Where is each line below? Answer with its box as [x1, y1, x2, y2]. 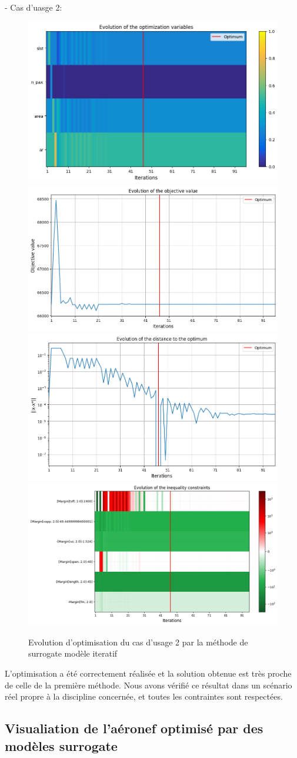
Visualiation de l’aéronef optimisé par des [5, 719, 263, 737]
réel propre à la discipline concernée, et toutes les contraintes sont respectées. [5, 690, 283, 703]
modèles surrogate [5, 736, 118, 754]
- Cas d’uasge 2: [5, 1, 62, 13]
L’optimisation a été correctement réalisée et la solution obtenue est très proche [5, 667, 292, 679]
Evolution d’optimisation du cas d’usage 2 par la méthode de [28, 635, 248, 648]
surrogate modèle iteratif [28, 647, 118, 660]
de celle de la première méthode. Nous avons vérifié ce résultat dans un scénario [5, 678, 292, 691]
